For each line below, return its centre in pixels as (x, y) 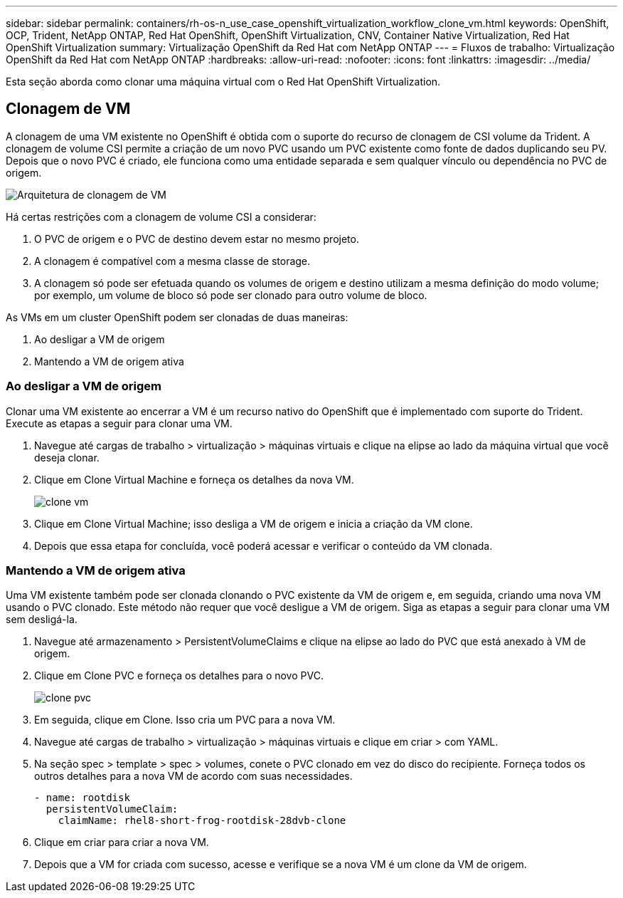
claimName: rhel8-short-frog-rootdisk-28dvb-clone (202, 821)
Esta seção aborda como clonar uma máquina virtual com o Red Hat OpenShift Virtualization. (223, 82)
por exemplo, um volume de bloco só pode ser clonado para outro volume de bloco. (231, 295)
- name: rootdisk (82, 798)
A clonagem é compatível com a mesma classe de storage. (172, 261)
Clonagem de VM (68, 109)
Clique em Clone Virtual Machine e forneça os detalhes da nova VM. (194, 479)
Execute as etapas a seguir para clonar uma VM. (119, 423)
